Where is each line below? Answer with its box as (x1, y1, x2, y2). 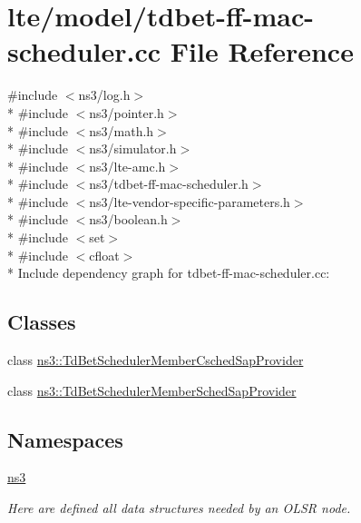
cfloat (89, 245, 120, 264)
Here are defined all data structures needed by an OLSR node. (7, 498, 351, 518)
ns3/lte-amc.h (89, 156, 166, 175)
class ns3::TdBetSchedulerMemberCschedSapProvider (7, 350, 304, 370)
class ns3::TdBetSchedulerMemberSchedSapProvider (7, 380, 297, 400)
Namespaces (7, 425, 123, 453)
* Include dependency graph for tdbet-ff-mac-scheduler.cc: (7, 263, 330, 282)
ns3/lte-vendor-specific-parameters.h (89, 192, 290, 211)
